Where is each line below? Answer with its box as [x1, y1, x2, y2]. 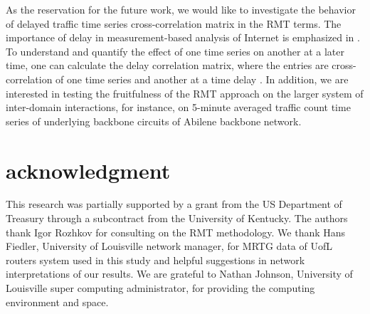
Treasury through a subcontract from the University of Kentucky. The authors [6, 211, 348, 226]
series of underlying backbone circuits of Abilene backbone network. [6, 113, 302, 128]
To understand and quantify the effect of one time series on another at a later [6, 43, 344, 58]
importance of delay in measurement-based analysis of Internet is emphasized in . [6, 30, 360, 45]
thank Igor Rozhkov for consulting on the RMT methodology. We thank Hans [6, 224, 346, 239]
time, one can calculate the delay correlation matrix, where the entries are [6, 58, 329, 73]
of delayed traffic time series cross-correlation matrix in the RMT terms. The [6, 16, 342, 31]
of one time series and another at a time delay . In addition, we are [55, 71, 349, 86]
